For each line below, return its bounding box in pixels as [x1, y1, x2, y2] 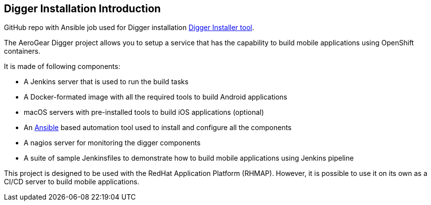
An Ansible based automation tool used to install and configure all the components [24, 123, 292, 132]
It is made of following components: [4, 62, 120, 71]
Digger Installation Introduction [4, 2, 161, 15]
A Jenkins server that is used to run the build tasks [24, 77, 189, 86]
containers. [4, 47, 40, 56]
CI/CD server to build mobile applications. [4, 177, 140, 186]
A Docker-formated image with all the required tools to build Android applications [24, 93, 287, 102]
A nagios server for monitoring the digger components [24, 138, 201, 147]
